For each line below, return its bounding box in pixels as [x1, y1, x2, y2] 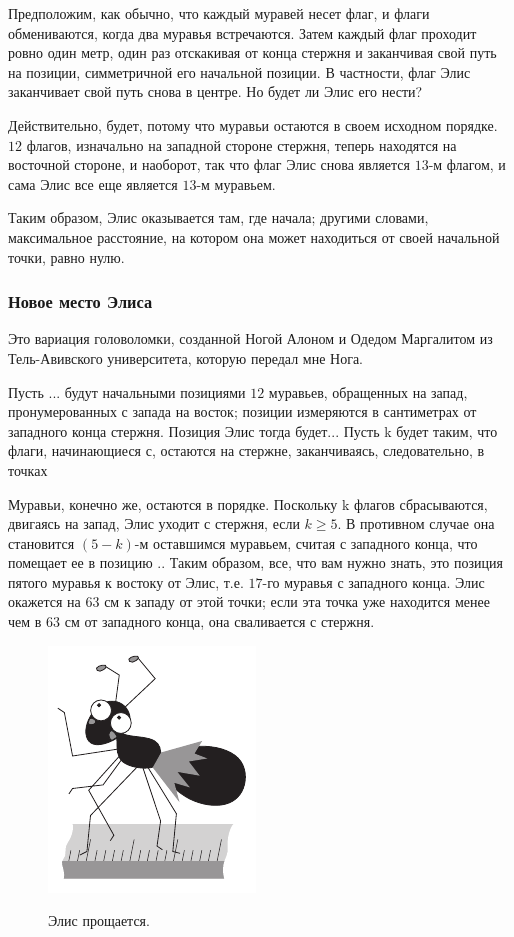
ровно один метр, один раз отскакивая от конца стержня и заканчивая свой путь [8, 42, 497, 63]
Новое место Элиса [8, 289, 153, 314]
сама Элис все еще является [8, 173, 178, 194]
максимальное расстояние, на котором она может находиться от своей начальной [8, 226, 500, 247]
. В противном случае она [337, 513, 495, 534]
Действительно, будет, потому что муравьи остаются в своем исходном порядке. [8, 114, 498, 135]
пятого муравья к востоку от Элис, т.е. [8, 571, 244, 592]
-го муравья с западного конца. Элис [262, 571, 485, 592]
